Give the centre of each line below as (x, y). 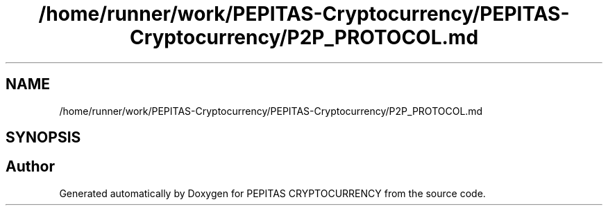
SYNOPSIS (43, 138)
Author (30, 167)
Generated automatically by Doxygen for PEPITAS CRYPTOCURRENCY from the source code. (272, 193)
